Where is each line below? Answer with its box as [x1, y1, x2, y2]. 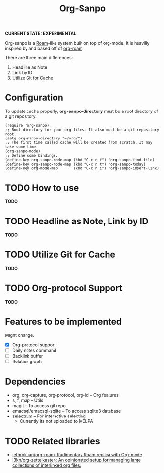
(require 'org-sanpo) [5, 123, 50, 128]
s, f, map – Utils [12, 397, 44, 403]
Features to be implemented [5, 316, 122, 327]
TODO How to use [5, 182, 79, 194]
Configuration [5, 92, 64, 103]
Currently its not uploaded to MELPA [19, 418, 93, 424]
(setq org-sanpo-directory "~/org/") [5, 136, 82, 141]
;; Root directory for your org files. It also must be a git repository [5, 127, 160, 133]
